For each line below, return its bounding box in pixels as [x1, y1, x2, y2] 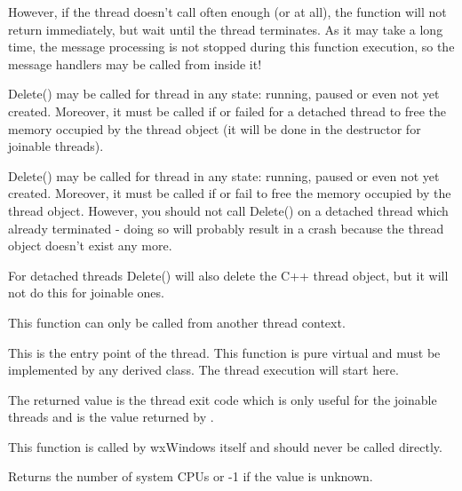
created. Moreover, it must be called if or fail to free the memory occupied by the [8, 184, 451, 202]
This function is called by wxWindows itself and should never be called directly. [8, 437, 442, 455]
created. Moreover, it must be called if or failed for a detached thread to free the [8, 101, 447, 120]
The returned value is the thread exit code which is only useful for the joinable [8, 390, 437, 408]
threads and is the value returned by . [8, 408, 214, 426]
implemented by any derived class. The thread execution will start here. [8, 360, 399, 379]
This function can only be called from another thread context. [8, 313, 346, 331]
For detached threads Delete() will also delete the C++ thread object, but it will [8, 265, 449, 284]
